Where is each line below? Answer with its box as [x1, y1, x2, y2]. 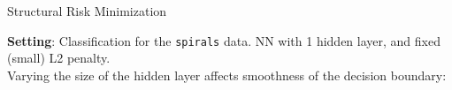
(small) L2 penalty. [7, 49, 111, 67]
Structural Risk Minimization [7, 2, 167, 19]
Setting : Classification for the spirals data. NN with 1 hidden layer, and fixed [7, 31, 441, 49]
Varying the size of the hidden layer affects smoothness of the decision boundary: [7, 65, 447, 84]
